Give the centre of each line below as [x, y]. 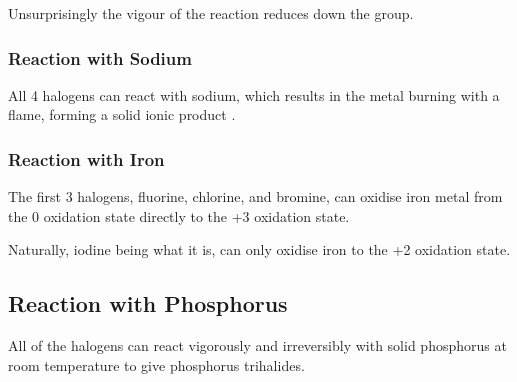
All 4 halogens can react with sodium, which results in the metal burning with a [254, 94]
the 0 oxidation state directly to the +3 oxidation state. [179, 215]
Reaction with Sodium [100, 57]
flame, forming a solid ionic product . [122, 114]
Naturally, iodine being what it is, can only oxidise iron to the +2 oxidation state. [259, 249]
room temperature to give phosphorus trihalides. [156, 364]
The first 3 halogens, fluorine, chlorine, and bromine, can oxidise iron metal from [255, 196]
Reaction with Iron [86, 158]
